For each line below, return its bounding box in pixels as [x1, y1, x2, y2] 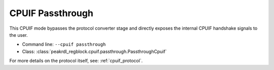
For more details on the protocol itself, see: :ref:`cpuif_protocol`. [9, 58, 143, 64]
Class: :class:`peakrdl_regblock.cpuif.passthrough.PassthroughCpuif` [22, 48, 167, 54]
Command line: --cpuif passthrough [22, 41, 106, 47]
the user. [9, 32, 28, 38]
